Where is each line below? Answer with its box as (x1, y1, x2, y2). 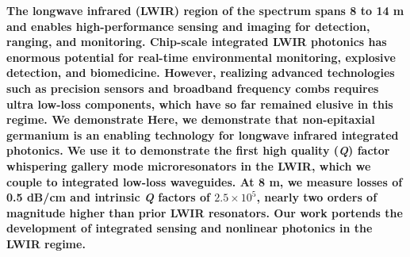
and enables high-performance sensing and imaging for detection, (6, 17, 370, 34)
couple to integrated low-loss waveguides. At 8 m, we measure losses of (6, 173, 403, 190)
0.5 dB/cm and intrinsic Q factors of (6, 189, 210, 205)
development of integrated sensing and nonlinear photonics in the (6, 220, 373, 236)
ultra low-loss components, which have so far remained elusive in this (6, 95, 393, 112)
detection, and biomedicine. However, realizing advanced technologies (6, 64, 395, 81)
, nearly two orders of (256, 189, 377, 205)
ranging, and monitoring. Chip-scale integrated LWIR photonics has (6, 33, 387, 50)
